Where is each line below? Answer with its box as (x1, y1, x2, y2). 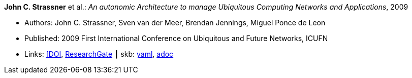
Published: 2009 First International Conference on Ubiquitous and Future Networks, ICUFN (24, 34, 328, 43)
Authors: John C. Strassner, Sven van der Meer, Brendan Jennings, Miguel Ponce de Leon (24, 18, 326, 27)
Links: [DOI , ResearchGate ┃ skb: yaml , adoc (24, 50, 174, 58)
